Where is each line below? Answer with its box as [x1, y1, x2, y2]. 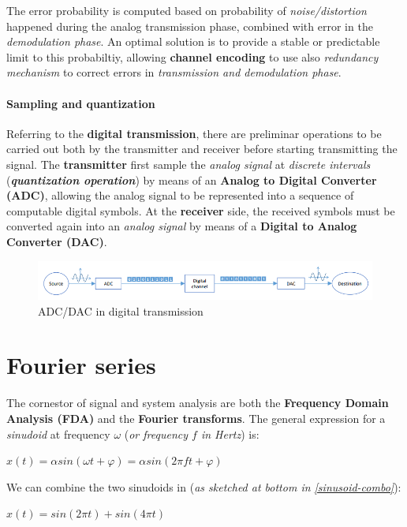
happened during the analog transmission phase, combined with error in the [6, 17, 373, 34]
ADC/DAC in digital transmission [38, 302, 203, 319]
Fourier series [6, 349, 156, 381]
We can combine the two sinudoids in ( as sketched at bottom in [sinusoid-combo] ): [6, 478, 401, 495]
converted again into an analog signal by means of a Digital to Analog [6, 218, 357, 234]
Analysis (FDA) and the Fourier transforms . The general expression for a [6, 410, 386, 427]
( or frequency [124, 425, 189, 442]
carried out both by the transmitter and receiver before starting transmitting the [6, 140, 398, 157]
